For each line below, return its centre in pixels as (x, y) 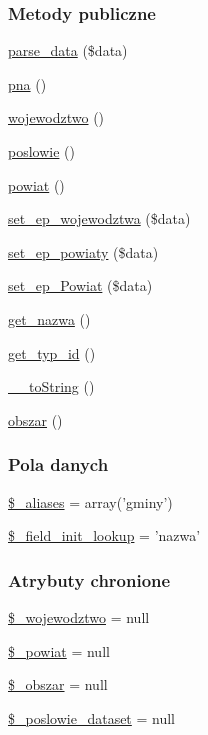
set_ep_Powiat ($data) (80, 285)
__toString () (51, 386)
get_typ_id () (52, 352)
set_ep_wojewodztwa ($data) (99, 218)
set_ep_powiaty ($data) (83, 251)
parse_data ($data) (68, 50)
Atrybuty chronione (89, 579)
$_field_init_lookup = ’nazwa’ (104, 535)
